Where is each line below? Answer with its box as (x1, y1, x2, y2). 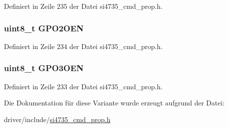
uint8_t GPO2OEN (4, 22, 84, 34)
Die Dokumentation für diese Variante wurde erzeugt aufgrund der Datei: (4, 98, 225, 108)
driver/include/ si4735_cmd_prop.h (4, 114, 111, 124)
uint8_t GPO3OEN (4, 62, 84, 74)
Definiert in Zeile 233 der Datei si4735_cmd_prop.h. (4, 81, 163, 91)
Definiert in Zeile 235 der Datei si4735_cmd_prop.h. (4, 1, 163, 11)
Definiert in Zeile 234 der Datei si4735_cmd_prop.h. (4, 41, 163, 51)
